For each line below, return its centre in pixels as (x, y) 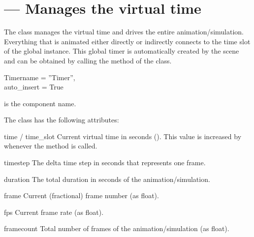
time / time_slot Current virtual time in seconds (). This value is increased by (123, 136)
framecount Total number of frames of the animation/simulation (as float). (117, 228)
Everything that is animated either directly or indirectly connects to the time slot (127, 41)
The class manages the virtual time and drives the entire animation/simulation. (124, 32)
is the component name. (40, 103)
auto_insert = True (34, 87)
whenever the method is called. (51, 146)
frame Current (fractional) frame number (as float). (81, 195)
